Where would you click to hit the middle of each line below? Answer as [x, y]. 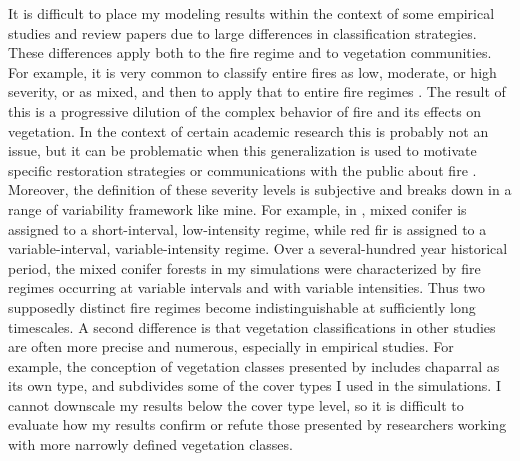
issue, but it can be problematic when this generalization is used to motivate [242, 150]
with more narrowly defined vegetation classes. [150, 444]
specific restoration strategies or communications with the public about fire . [242, 169]
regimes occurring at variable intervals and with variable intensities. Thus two [246, 287]
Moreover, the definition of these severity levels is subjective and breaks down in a [260, 189]
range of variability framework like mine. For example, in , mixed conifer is [237, 208]
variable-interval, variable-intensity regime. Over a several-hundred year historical [258, 248]
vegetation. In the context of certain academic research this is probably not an [248, 130]
